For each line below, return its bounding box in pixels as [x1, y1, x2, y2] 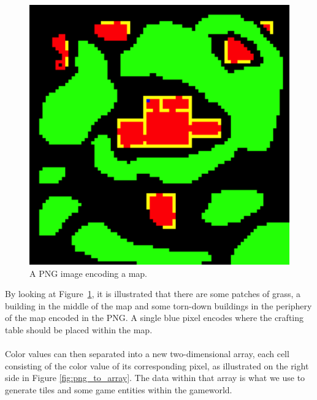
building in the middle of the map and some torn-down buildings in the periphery [5, 299, 312, 312]
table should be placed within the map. [5, 323, 153, 336]
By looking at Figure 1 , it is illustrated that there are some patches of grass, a [5, 287, 301, 300]
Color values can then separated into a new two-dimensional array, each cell [5, 347, 289, 360]
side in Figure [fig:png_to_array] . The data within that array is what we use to [5, 371, 305, 384]
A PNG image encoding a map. [29, 266, 148, 279]
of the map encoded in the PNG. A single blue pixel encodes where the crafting [5, 311, 304, 324]
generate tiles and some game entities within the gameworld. [5, 383, 232, 396]
